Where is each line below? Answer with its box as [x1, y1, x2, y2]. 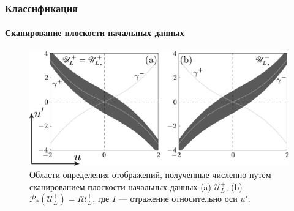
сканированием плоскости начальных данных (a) [29, 180, 212, 193]
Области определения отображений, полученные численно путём [29, 168, 271, 181]
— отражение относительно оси [118, 192, 238, 205]
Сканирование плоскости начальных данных [5, 26, 184, 39]
